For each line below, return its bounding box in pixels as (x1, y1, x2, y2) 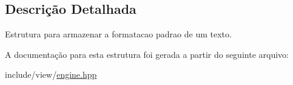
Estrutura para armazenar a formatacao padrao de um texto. (5, 28, 232, 40)
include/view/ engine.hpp (5, 68, 97, 81)
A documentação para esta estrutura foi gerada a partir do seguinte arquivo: (5, 48, 289, 60)
